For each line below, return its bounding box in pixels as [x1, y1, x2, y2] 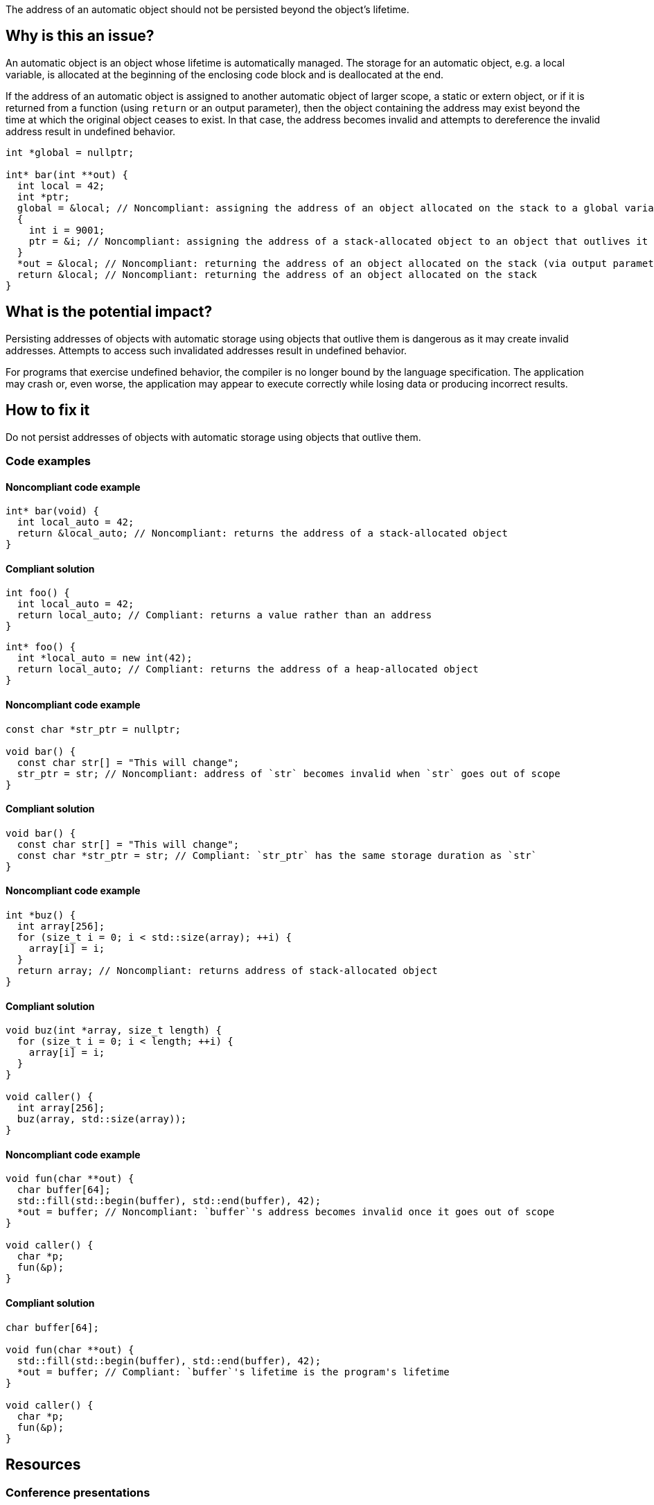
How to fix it [6, 401, 90, 419]
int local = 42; [17, 180, 105, 191]
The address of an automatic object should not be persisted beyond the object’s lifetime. [6, 3, 409, 15]
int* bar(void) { [6, 505, 99, 517]
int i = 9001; [28, 224, 105, 236]
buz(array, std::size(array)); [17, 1113, 187, 1125]
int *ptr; [17, 191, 70, 202]
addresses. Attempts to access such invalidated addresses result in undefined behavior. [6, 344, 407, 356]
